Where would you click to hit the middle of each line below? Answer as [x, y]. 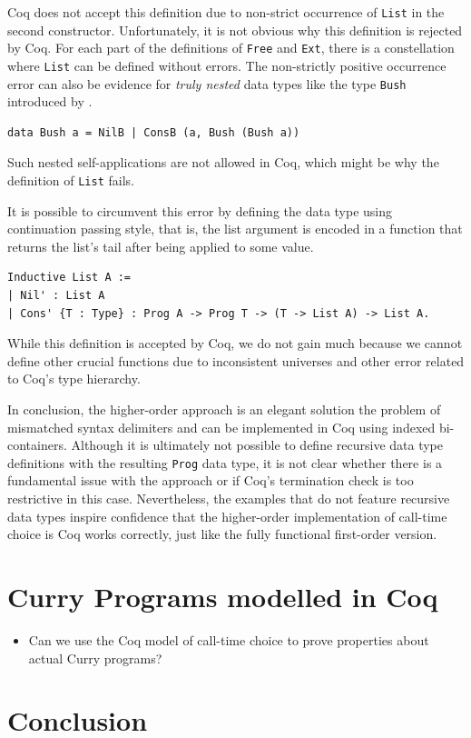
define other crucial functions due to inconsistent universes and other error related [236, 360]
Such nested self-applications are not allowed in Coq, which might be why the [223, 162]
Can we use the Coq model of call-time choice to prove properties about [229, 639]
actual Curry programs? [95, 658]
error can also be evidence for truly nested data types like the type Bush [207, 83]
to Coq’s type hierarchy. [74, 379]
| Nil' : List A [56, 296]
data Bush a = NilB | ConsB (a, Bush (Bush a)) [154, 132]
